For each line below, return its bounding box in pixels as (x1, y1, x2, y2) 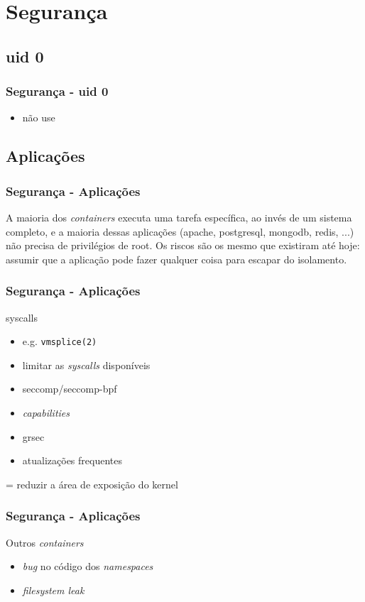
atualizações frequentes (22, 453, 122, 468)
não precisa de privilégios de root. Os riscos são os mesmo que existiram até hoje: (6, 238, 360, 253)
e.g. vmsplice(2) (22, 334, 97, 349)
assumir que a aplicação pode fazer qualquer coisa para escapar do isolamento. (6, 251, 347, 266)
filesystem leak (22, 582, 85, 597)
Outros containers (6, 535, 84, 549)
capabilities (22, 405, 70, 420)
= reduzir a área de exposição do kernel (6, 476, 178, 491)
